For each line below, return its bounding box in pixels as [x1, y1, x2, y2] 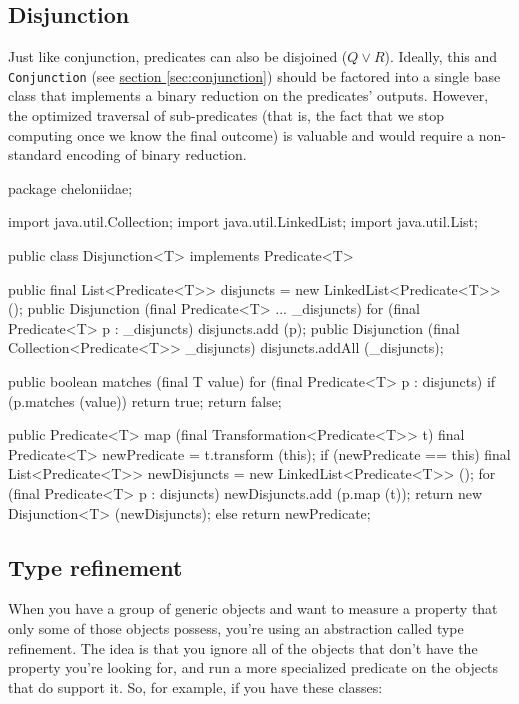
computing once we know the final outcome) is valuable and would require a [8, 124, 475, 145]
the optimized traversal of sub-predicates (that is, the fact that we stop [8, 105, 445, 126]
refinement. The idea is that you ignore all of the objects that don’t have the [8, 637, 478, 658]
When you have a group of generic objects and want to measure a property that [8, 598, 498, 619]
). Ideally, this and [384, 46, 498, 67]
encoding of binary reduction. [66, 144, 247, 165]
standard [8, 144, 62, 165]
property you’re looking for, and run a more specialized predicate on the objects [8, 657, 499, 678]
